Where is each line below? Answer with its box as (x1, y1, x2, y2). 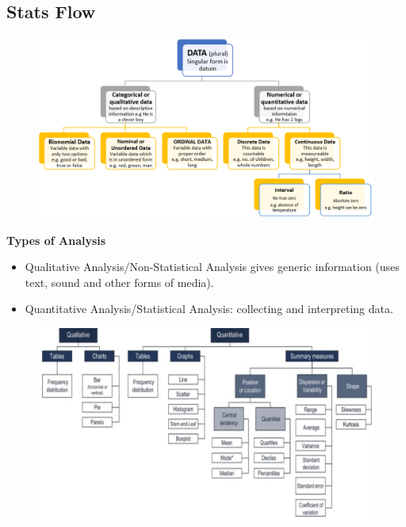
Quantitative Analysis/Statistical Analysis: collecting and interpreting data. (25, 300, 393, 317)
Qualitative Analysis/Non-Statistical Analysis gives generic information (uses (25, 258, 400, 275)
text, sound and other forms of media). (25, 273, 214, 290)
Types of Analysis (6, 231, 106, 248)
